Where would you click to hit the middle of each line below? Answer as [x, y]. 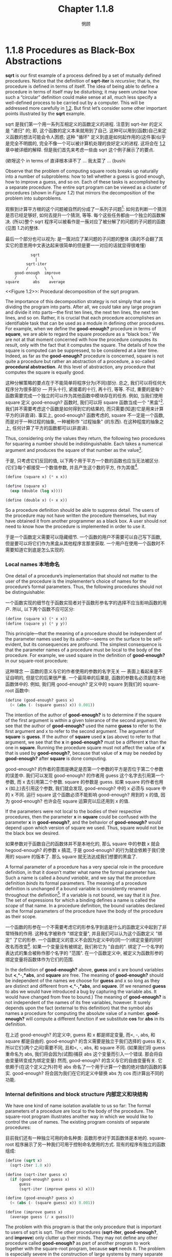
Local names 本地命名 [33, 564]
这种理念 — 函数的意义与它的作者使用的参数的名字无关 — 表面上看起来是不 [84, 671]
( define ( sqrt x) [24, 1161]
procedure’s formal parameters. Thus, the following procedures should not [84, 587]
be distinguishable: [25, 592]
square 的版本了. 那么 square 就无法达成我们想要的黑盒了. [76, 856]
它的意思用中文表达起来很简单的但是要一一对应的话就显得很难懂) [78, 245]
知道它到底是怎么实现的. [40, 550]
